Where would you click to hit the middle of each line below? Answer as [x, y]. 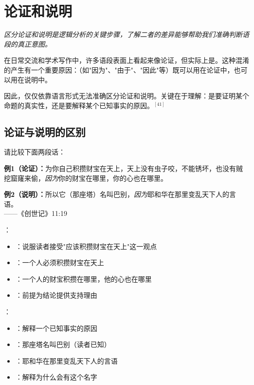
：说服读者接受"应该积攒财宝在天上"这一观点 [86, 246]
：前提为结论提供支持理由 [56, 295]
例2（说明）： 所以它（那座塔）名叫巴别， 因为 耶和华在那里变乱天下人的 [117, 194]
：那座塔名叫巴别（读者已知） [63, 344]
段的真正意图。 [28, 44]
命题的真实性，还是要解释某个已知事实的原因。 [79, 105]
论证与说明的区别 [45, 131]
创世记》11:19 [45, 213]
